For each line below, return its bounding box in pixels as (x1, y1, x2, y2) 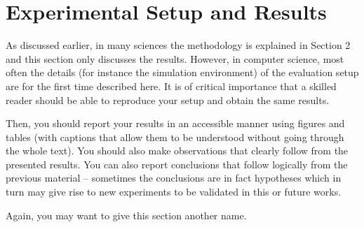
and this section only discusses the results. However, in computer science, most (6, 51, 344, 66)
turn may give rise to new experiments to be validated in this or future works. (6, 184, 342, 199)
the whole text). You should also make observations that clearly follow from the (6, 143, 349, 158)
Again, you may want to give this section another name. (6, 207, 247, 222)
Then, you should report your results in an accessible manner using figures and (6, 116, 345, 131)
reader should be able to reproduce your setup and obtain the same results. (6, 92, 330, 107)
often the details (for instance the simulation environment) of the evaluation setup (6, 65, 359, 80)
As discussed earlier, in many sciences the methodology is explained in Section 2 (6, 38, 351, 52)
